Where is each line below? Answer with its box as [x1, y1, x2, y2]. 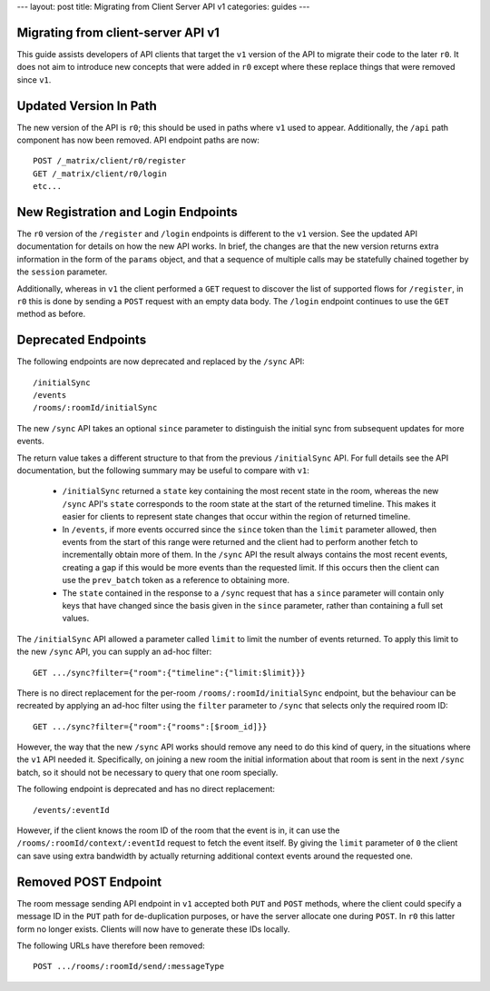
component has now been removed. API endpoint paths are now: [16, 134, 260, 145]
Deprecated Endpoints [16, 332, 147, 348]
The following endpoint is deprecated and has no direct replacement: [16, 784, 276, 795]
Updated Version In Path [16, 98, 158, 114]
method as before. [16, 309, 86, 320]
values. [62, 613, 90, 624]
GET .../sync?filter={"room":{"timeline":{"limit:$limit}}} [33, 668, 306, 678]
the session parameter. [16, 266, 108, 277]
